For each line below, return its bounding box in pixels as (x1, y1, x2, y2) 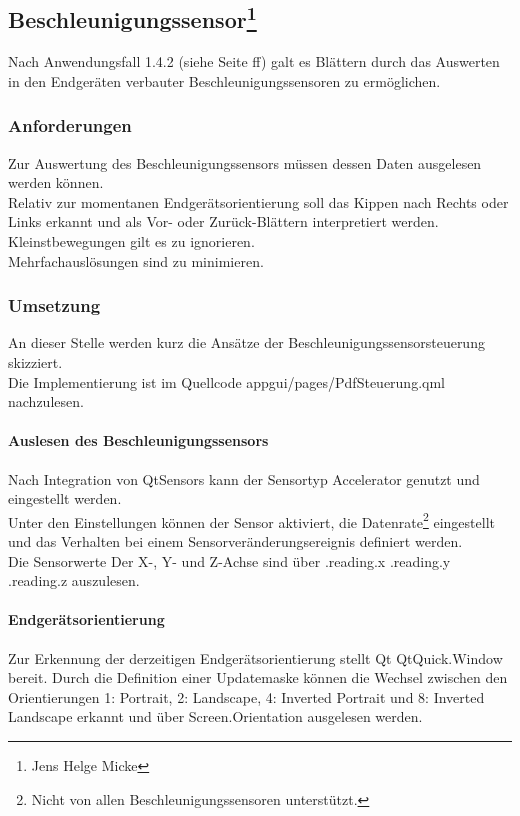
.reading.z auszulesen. (8, 570, 140, 591)
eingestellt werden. (8, 488, 122, 509)
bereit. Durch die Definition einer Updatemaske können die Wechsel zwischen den (8, 667, 508, 688)
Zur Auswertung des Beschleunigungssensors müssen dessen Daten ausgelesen (8, 152, 482, 173)
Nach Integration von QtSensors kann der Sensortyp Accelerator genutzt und (8, 468, 480, 489)
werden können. (8, 172, 104, 193)
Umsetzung (8, 293, 101, 318)
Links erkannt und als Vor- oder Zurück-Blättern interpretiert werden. (8, 211, 439, 232)
